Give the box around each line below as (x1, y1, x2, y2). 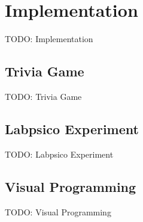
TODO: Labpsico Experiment (5, 147, 114, 160)
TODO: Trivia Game (5, 90, 82, 102)
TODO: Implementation (5, 32, 93, 45)
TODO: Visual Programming (5, 205, 111, 218)
